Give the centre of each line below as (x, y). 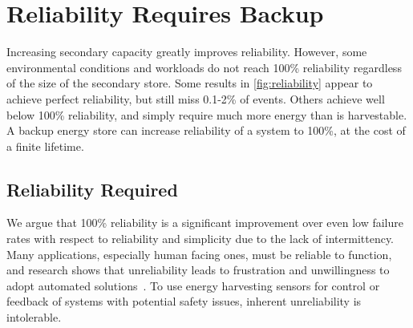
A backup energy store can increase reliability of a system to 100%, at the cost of (206, 130)
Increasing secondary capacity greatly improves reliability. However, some (187, 52)
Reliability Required (92, 189)
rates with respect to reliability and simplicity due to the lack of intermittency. (200, 239)
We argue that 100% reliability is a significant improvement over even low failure (205, 223)
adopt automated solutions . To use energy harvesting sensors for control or (193, 285)
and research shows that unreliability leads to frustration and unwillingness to (198, 270)
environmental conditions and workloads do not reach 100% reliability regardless (204, 67)
